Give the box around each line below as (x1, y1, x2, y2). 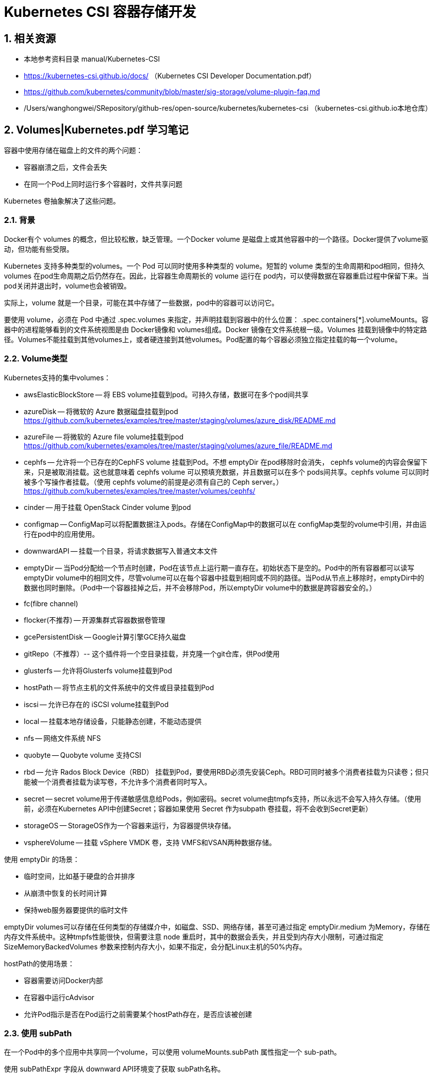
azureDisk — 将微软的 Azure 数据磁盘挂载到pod (24, 407, 179, 416)
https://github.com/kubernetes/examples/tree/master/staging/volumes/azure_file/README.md (24, 441, 332, 450)
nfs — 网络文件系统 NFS (24, 733, 101, 742)
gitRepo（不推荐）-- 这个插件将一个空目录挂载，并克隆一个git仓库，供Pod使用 (24, 649, 280, 658)
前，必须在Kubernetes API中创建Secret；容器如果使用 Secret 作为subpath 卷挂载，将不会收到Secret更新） (24, 804, 372, 813)
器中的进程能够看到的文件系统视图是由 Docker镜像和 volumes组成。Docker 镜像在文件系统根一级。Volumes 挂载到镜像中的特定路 (4, 325, 427, 334)
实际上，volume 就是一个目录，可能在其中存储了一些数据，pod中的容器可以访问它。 (4, 298, 279, 307)
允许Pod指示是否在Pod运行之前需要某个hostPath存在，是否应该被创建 (24, 1009, 252, 1018)
